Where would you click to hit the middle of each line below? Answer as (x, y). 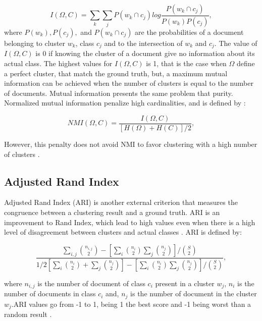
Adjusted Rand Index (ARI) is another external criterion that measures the (121, 202)
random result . (28, 314)
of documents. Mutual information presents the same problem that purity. (119, 93)
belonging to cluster (35, 43)
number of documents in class (50, 293)
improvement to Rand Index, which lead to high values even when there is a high (130, 222)
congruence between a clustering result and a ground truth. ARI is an (112, 212)
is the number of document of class (91, 283)
